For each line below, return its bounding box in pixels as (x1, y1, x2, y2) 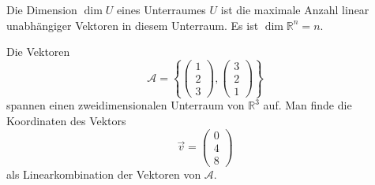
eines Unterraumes (116, 2, 206, 17)
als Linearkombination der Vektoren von (6, 165, 201, 182)
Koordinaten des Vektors (6, 113, 126, 129)
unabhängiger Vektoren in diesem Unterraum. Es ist (6, 17, 259, 33)
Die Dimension (6, 2, 77, 17)
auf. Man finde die (263, 97, 352, 113)
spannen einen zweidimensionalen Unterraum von (6, 97, 245, 113)
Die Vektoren (6, 43, 70, 60)
